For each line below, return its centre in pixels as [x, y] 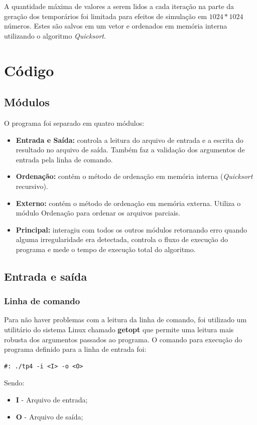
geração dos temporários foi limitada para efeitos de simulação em [106, 16]
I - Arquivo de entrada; [52, 400]
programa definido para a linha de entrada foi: [75, 349]
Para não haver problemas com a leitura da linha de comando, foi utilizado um [125, 320]
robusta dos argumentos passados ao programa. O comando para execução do [123, 339]
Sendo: [14, 383]
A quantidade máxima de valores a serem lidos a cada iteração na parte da [119, 6]
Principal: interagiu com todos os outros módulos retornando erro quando [131, 229]
